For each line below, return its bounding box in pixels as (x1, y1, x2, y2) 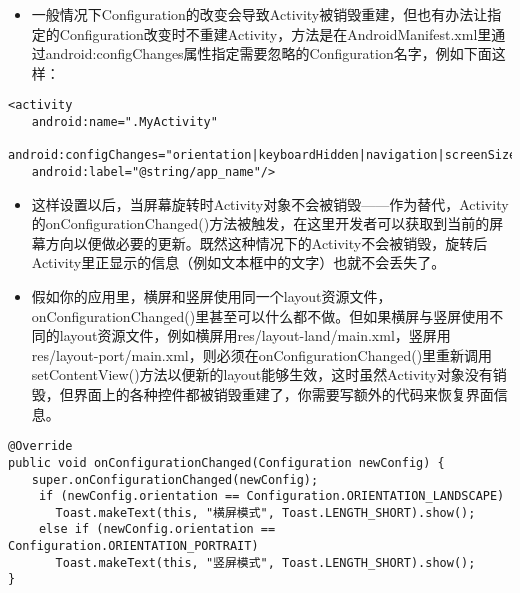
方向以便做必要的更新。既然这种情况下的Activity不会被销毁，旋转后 (45, 232, 488, 253)
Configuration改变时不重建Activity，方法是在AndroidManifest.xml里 (59, 23, 492, 44)
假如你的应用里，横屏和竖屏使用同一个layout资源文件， (31, 286, 392, 307)
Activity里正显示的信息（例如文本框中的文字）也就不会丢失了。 (31, 252, 446, 273)
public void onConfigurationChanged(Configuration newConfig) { (8, 455, 445, 470)
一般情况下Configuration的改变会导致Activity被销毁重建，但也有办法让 (31, 4, 488, 24)
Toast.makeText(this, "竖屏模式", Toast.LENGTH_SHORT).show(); (55, 555, 476, 570)
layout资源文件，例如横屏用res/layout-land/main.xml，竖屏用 (59, 325, 451, 346)
